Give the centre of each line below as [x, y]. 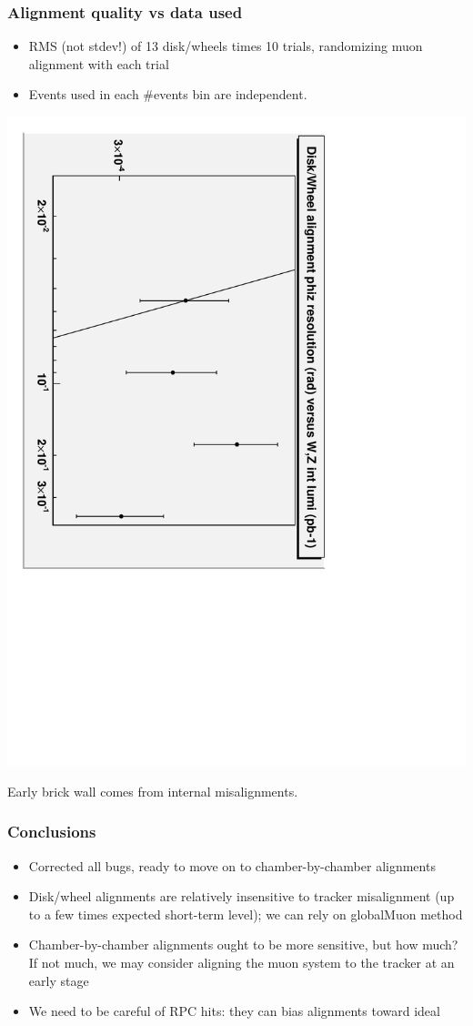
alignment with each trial [99, 63]
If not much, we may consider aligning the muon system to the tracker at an [242, 962]
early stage [59, 980]
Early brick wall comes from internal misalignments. [153, 791]
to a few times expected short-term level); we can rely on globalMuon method [246, 914]
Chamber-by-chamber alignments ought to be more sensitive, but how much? [243, 945]
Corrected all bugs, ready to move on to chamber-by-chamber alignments [232, 865]
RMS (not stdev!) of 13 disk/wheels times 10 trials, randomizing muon [226, 46]
